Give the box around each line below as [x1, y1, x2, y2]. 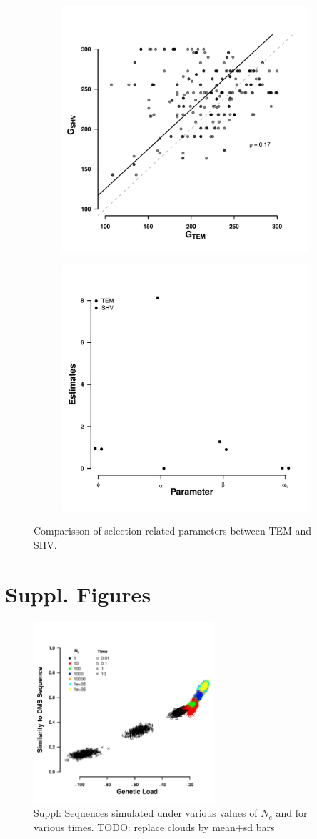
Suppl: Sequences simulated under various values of [34, 805, 258, 820]
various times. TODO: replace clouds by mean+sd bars [34, 820, 275, 835]
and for [276, 805, 308, 820]
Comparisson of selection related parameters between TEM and [34, 523, 312, 538]
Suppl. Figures [5, 579, 151, 608]
